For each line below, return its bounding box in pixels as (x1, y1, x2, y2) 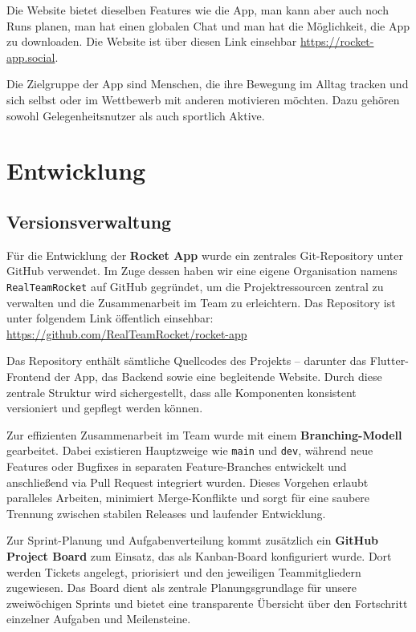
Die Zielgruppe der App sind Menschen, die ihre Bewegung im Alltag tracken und (6, 75, 409, 92)
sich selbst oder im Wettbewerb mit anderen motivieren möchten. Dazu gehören (6, 91, 400, 107)
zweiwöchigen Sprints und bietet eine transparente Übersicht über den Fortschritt (6, 594, 408, 611)
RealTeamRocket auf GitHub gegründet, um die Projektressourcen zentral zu (6, 278, 384, 294)
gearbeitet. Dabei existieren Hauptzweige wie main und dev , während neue (6, 442, 373, 459)
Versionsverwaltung (6, 209, 172, 233)
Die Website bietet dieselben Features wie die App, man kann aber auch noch (6, 2, 389, 18)
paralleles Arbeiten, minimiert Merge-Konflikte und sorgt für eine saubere (6, 489, 370, 506)
